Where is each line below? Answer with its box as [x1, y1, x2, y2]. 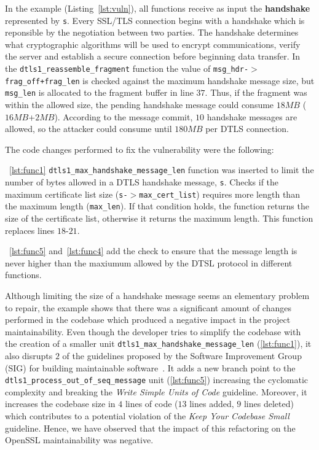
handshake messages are [207, 110, 297, 123]
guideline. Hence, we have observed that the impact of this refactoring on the [5, 421, 296, 434]
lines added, [189, 397, 234, 410]
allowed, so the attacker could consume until [5, 122, 172, 135]
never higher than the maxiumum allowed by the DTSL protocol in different [5, 256, 293, 269]
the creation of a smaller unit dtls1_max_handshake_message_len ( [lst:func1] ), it [5, 337, 312, 350]
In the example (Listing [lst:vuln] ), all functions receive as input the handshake [5, 2, 310, 14]
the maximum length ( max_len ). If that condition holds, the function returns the [5, 200, 309, 212]
